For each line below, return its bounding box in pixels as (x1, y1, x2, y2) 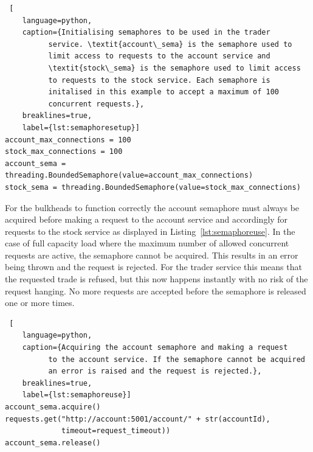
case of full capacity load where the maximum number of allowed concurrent (5, 237, 289, 249)
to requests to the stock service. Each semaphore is (48, 75, 270, 85)
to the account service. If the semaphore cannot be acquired (48, 355, 305, 364)
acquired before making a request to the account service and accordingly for (5, 213, 288, 226)
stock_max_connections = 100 (5, 147, 123, 156)
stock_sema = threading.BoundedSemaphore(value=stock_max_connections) (5, 183, 301, 192)
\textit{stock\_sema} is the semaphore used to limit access (48, 63, 301, 72)
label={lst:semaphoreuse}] (22, 391, 131, 400)
